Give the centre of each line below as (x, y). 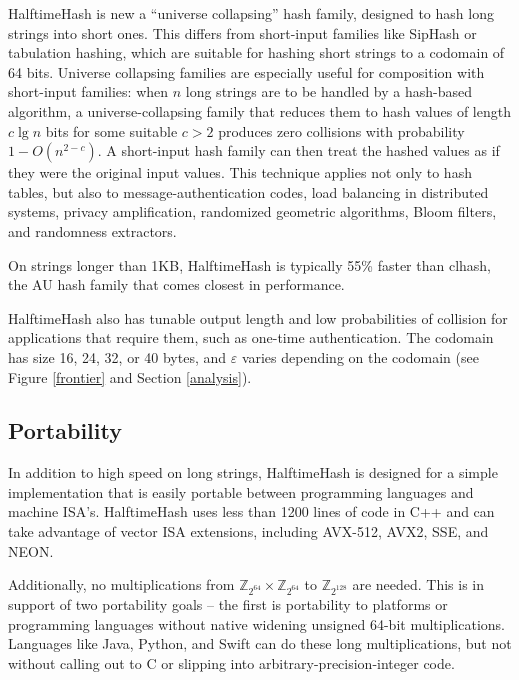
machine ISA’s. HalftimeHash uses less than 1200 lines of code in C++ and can (251, 511)
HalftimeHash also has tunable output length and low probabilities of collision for (258, 317)
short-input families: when (88, 91)
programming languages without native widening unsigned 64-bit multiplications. (256, 623)
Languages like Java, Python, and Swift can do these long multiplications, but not (260, 643)
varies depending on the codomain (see (360, 356)
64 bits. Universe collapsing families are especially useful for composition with (246, 71)
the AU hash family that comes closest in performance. (176, 284)
